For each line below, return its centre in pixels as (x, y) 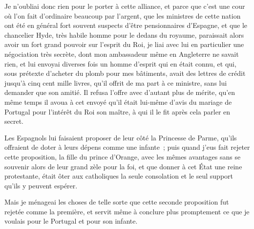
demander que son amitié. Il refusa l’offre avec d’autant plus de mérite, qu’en (120, 92)
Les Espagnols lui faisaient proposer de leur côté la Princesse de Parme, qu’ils (121, 137)
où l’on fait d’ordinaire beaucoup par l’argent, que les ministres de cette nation (123, 15)
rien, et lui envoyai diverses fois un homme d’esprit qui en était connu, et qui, (120, 63)
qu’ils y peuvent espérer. (41, 185)
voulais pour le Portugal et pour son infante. (71, 221)
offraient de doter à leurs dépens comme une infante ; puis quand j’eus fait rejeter (127, 147)
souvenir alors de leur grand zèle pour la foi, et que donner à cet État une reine (123, 166)
